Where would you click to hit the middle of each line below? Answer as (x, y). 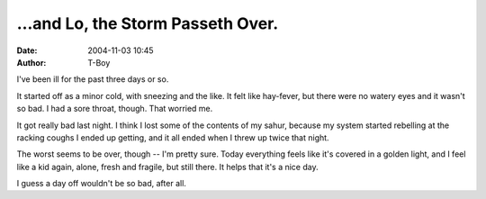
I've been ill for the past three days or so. (93, 79)
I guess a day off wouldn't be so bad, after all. (101, 184)
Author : (31, 62)
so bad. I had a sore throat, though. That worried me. (115, 109)
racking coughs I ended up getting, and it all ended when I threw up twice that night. (173, 137)
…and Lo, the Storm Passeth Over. (148, 23)
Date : (27, 50)
